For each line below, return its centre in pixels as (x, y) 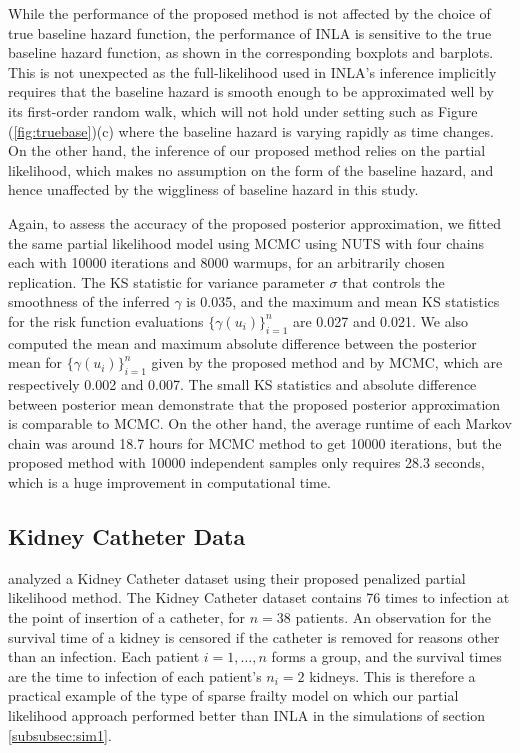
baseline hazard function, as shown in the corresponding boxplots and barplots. (251, 52)
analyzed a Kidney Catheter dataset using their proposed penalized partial (237, 577)
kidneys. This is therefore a (392, 675)
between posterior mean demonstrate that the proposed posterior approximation (254, 403)
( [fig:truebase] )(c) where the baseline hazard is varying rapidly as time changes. (251, 130)
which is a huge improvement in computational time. (169, 482)
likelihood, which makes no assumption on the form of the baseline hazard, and (251, 169)
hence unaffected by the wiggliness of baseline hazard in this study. (213, 189)
